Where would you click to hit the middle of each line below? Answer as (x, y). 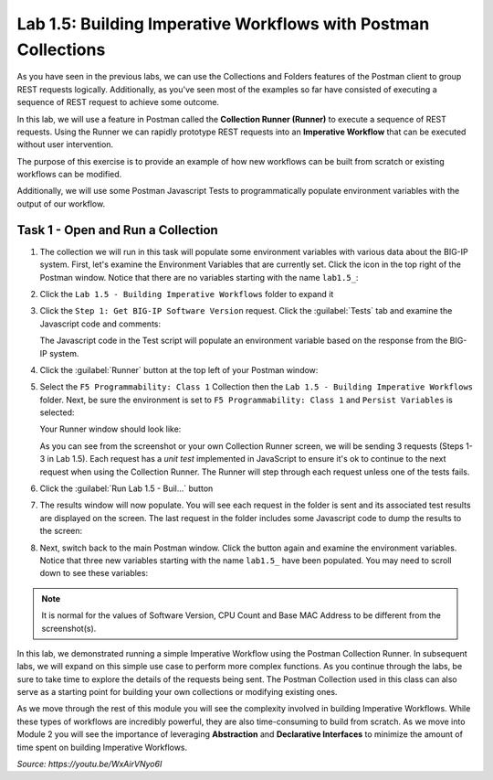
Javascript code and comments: (100, 324)
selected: (57, 412)
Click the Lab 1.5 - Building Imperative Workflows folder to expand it (187, 294)
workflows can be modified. (69, 175)
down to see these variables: (94, 573)
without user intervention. (65, 144)
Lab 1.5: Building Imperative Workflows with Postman (223, 24)
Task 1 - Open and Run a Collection (117, 230)
